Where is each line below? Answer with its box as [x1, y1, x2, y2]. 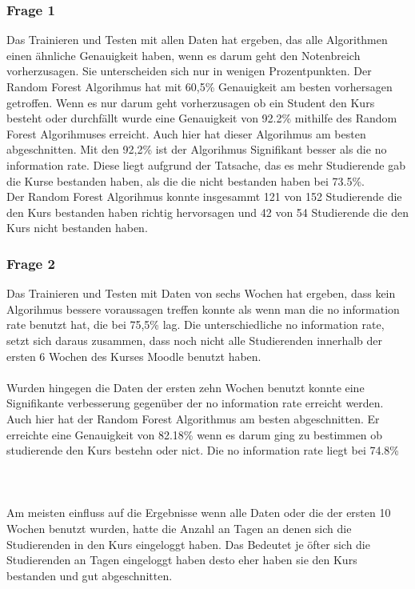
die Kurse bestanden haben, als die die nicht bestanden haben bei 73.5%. [6, 172, 365, 189]
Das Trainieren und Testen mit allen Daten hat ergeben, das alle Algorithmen [6, 31, 388, 48]
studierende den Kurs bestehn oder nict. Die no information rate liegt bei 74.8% [6, 442, 400, 459]
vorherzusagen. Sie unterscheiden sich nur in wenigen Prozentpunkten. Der [6, 62, 372, 79]
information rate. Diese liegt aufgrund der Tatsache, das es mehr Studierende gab [6, 156, 405, 173]
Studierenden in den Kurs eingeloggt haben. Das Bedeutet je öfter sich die [6, 535, 370, 552]
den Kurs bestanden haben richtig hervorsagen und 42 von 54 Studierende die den [6, 203, 409, 220]
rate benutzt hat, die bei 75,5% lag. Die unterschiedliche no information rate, [6, 316, 385, 333]
